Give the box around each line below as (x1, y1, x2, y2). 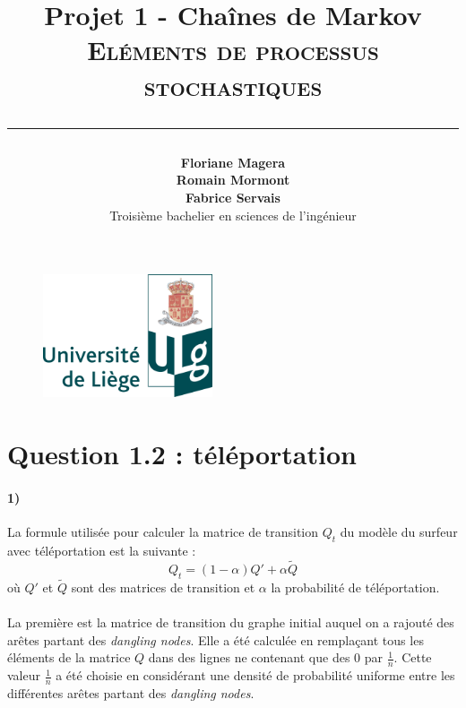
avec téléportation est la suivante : (7, 540, 196, 559)
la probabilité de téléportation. (271, 577, 440, 596)
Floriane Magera (180, 152, 286, 171)
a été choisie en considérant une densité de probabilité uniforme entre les (56, 666, 455, 685)
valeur (7, 666, 40, 685)
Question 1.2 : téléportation (7, 436, 357, 472)
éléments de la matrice (7, 648, 131, 667)
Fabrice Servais (186, 187, 280, 206)
